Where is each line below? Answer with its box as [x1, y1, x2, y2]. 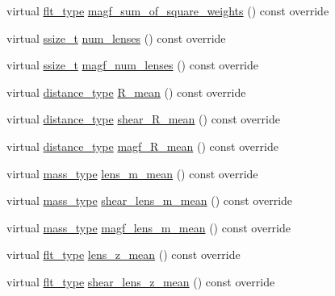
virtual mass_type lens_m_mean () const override [6, 165, 258, 181]
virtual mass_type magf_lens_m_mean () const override [6, 219, 291, 236]
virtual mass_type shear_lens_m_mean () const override [6, 192, 293, 209]
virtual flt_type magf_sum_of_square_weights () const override [6, 2, 329, 19]
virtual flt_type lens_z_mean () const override [6, 246, 241, 263]
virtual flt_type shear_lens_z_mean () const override [6, 273, 275, 290]
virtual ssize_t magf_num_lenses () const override [6, 56, 259, 73]
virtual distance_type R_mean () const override [6, 83, 246, 100]
